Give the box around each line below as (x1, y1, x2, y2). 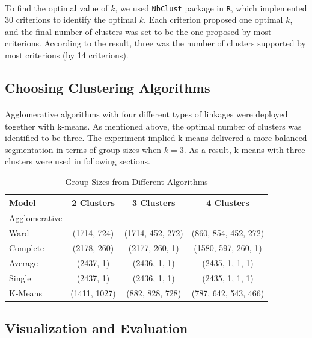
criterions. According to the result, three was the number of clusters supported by (5, 37, 306, 49)
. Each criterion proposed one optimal (144, 13, 283, 26)
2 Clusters (72, 196, 115, 208)
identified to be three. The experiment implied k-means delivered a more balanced (5, 131, 307, 144)
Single (9, 271, 31, 284)
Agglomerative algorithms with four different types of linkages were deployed (5, 108, 288, 120)
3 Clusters (132, 196, 176, 208)
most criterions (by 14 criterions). (5, 49, 129, 61)
